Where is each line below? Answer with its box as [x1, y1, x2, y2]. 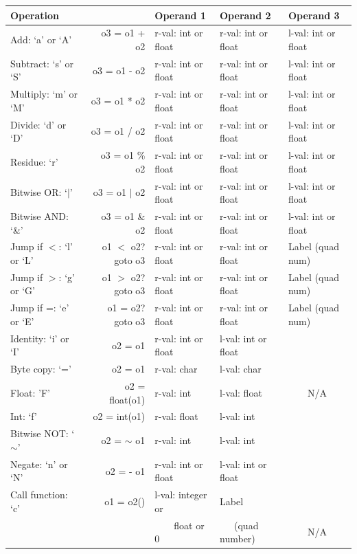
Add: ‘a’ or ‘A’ [10, 32, 72, 47]
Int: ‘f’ [10, 409, 37, 423]
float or [174, 518, 205, 532]
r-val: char [154, 362, 198, 376]
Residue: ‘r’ [10, 154, 58, 168]
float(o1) [109, 392, 146, 406]
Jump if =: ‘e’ [10, 300, 69, 315]
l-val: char [220, 362, 262, 376]
